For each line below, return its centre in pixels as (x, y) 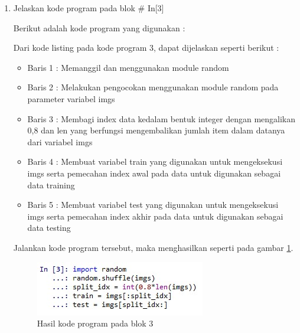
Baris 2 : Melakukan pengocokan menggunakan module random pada (153, 87)
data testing (49, 228)
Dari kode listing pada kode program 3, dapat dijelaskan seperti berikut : (146, 48)
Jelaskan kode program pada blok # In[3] (89, 8)
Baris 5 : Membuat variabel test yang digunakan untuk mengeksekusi (153, 205)
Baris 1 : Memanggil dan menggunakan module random (128, 67)
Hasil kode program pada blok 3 (95, 323)
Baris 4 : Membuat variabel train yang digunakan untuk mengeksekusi (155, 161)
